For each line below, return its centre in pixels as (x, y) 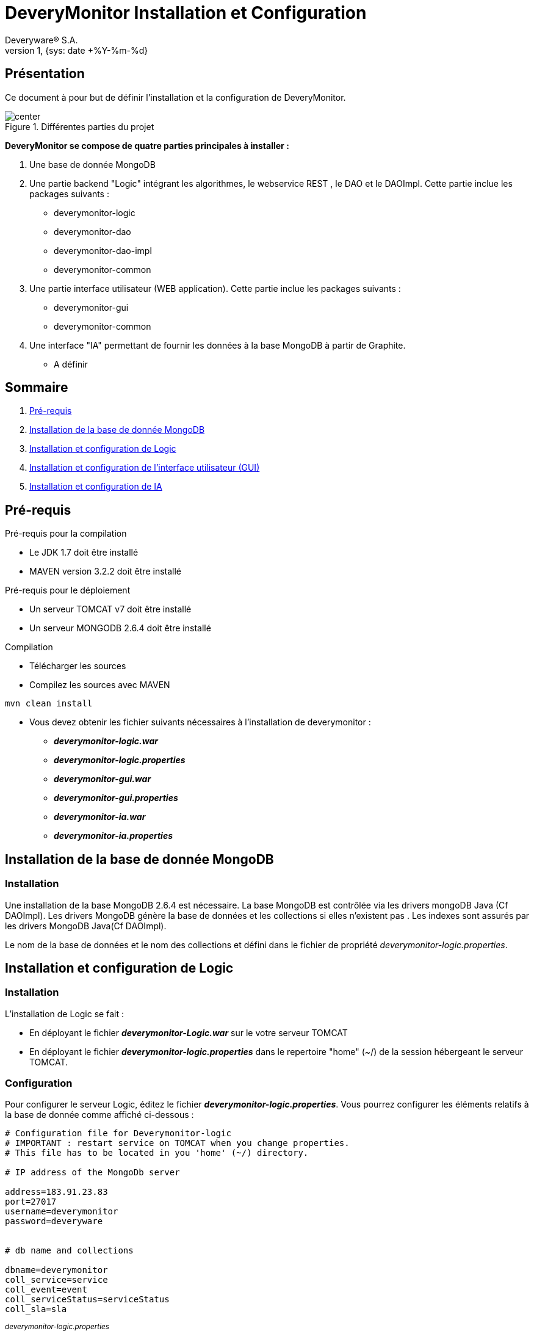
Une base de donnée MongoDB (92, 164)
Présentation (45, 74)
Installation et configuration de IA (96, 487)
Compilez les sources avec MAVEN (100, 685)
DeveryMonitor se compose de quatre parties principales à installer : (147, 145)
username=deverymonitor (62, 1212)
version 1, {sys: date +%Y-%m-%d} (77, 50)
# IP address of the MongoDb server (92, 1173)
